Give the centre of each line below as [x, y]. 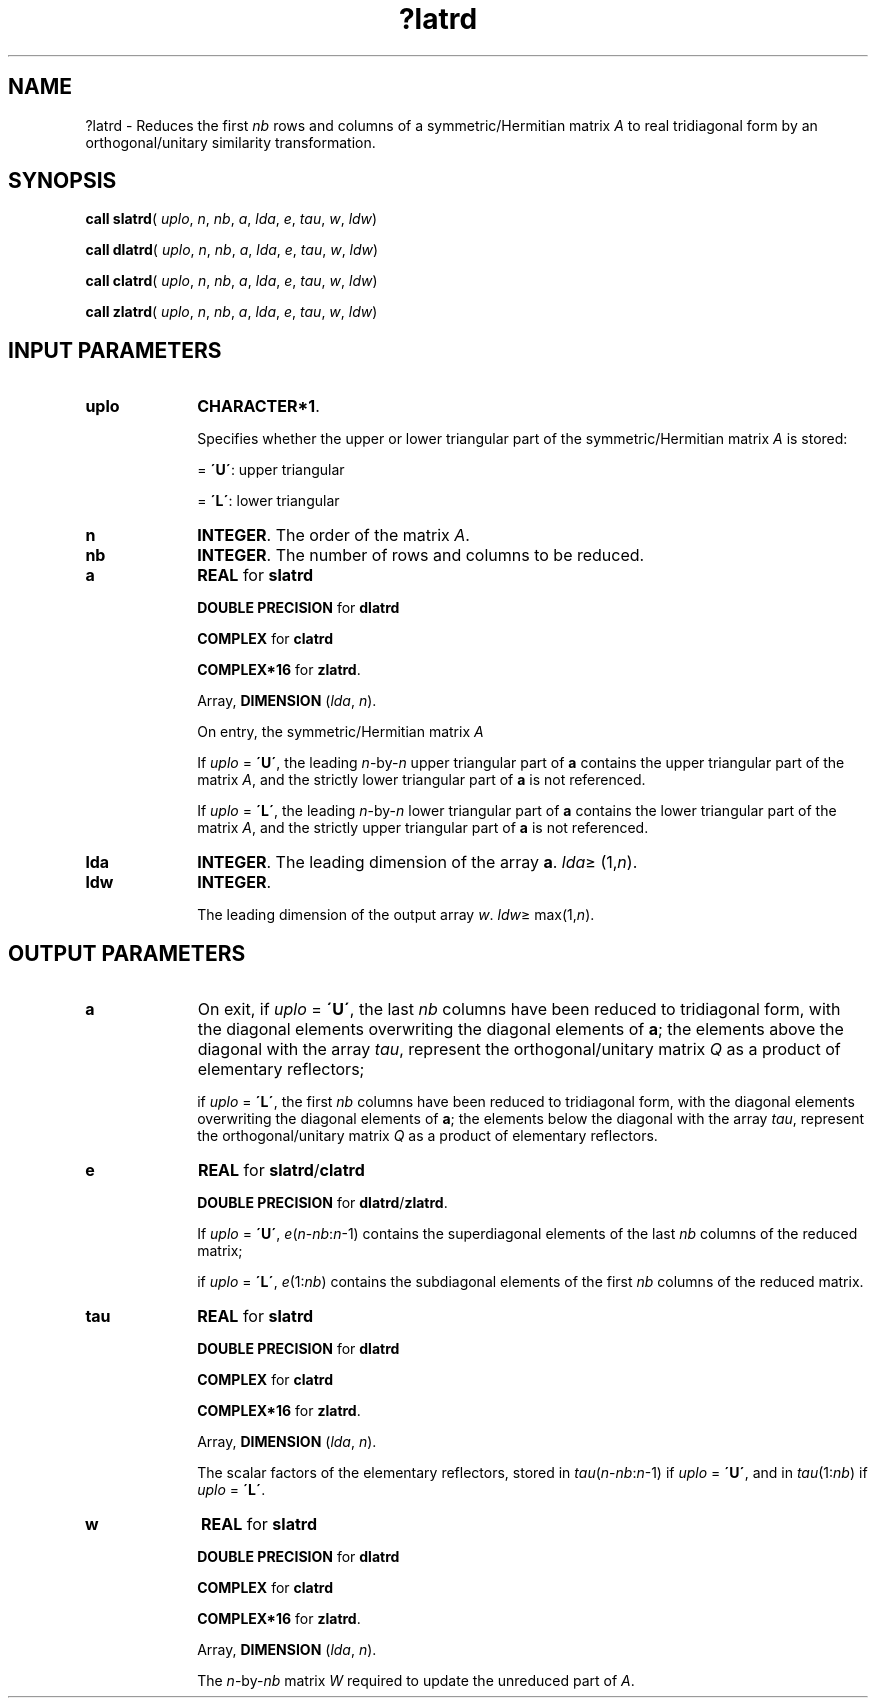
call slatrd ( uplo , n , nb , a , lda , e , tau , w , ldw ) [231, 219]
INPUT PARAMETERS [115, 350]
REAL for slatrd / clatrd [281, 1170]
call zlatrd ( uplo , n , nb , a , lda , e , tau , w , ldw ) [231, 312]
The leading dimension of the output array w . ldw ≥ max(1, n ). [396, 915]
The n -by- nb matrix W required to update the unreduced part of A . [416, 1681]
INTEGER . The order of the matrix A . [333, 535]
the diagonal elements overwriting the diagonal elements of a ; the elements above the [520, 1029]
